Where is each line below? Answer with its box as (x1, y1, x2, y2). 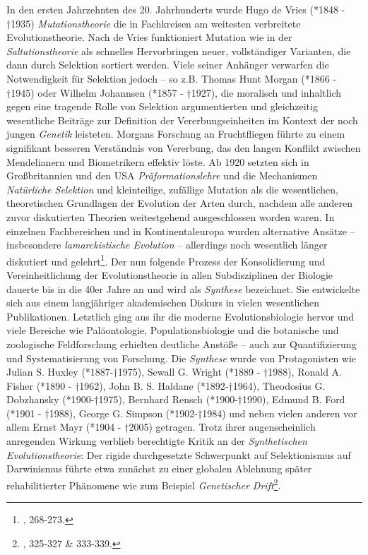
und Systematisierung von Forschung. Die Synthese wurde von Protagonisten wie (6, 350, 357, 365)
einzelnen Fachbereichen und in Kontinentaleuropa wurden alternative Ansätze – (6, 223, 355, 238)
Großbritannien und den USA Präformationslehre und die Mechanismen (6, 168, 318, 183)
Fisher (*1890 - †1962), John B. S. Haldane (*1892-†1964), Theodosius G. (6, 378, 326, 393)
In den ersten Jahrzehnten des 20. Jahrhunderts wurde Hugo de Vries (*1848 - (6, 2, 345, 16)
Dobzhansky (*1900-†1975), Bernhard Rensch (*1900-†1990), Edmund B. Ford (6, 392, 345, 407)
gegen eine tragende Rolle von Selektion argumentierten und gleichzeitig (6, 99, 318, 114)
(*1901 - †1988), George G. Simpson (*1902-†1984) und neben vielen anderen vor (6, 405, 357, 420)
